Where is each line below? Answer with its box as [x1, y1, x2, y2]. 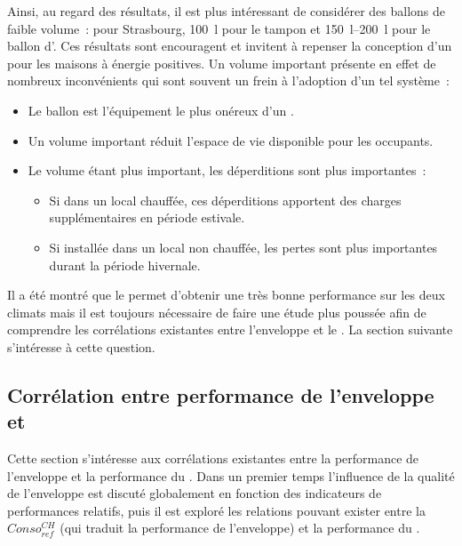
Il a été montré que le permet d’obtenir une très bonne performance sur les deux [7, 285, 445, 304]
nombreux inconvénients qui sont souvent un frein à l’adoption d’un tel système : [7, 71, 450, 90]
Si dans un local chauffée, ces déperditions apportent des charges [49, 190, 402, 209]
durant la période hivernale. [49, 255, 201, 274]
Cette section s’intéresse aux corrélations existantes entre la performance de [7, 449, 419, 468]
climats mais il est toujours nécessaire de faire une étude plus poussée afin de [7, 302, 426, 321]
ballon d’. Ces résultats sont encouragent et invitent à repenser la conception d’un [7, 36, 452, 55]
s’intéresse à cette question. [7, 337, 155, 356]
